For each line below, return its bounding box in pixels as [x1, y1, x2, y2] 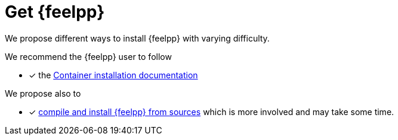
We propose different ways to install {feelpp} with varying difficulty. [5, 33, 270, 43]
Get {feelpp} [5, 2, 105, 22]
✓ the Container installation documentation [29, 69, 198, 80]
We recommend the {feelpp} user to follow [5, 51, 172, 62]
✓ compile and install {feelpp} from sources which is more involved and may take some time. [29, 106, 394, 117]
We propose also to [5, 88, 81, 98]
